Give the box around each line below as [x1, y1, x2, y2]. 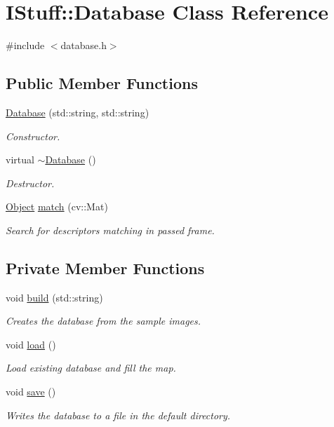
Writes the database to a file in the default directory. [6, 407, 231, 422]
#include [6, 38, 45, 53]
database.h [60, 38, 107, 53]
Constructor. [6, 128, 60, 143]
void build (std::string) [6, 290, 103, 304]
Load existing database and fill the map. [6, 360, 176, 375]
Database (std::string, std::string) [6, 104, 149, 119]
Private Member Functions [6, 257, 205, 278]
